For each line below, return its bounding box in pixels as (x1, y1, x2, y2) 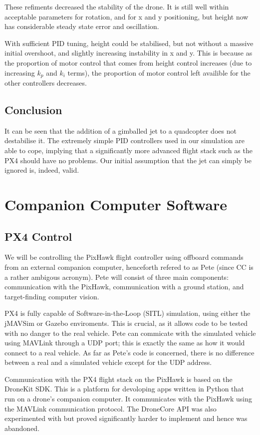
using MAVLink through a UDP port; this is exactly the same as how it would (4, 337, 245, 348)
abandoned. (4, 422, 40, 433)
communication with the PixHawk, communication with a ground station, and (4, 281, 244, 292)
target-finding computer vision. (4, 291, 99, 301)
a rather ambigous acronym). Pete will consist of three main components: (4, 271, 229, 282)
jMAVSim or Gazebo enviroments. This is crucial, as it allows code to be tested (4, 317, 248, 328)
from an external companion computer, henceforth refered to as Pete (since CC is (4, 261, 254, 272)
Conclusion (4, 102, 62, 117)
